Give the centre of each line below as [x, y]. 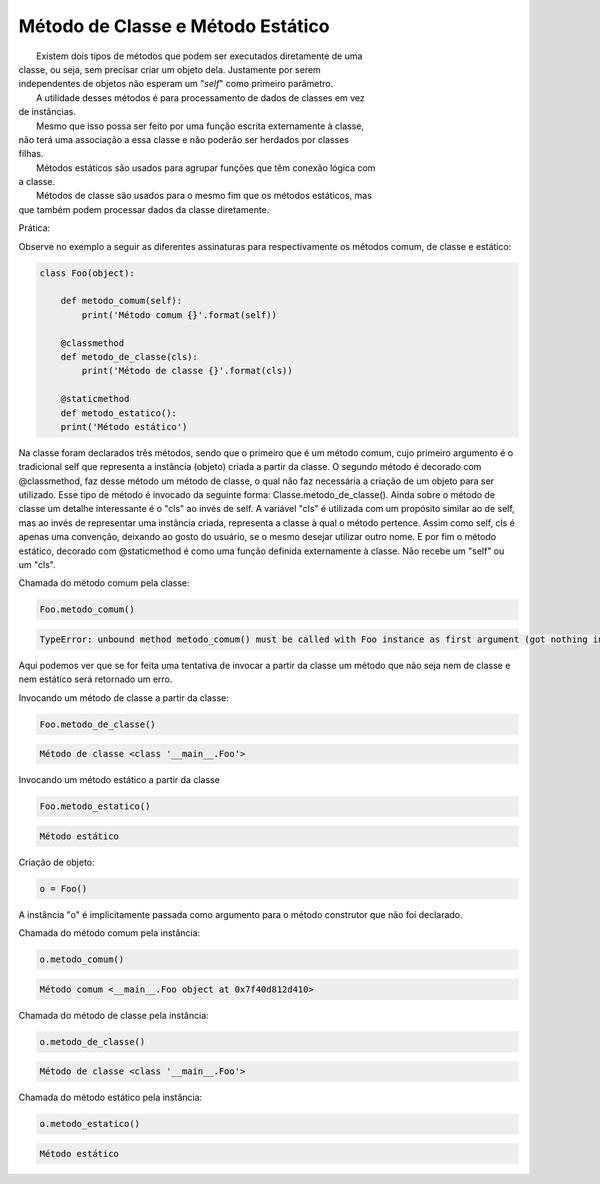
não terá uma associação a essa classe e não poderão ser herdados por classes [184, 139]
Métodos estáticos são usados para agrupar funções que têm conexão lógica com [206, 167]
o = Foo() [63, 888]
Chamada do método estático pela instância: [110, 1097]
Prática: [34, 228]
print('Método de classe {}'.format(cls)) [187, 371]
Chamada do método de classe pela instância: [113, 1015]
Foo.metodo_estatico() [95, 806]
